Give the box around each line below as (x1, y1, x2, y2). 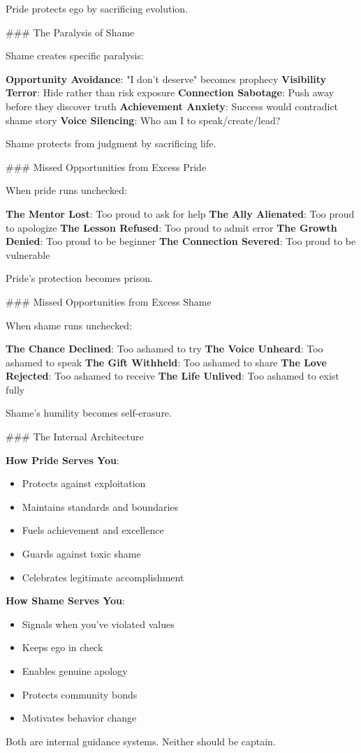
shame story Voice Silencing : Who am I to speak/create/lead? (6, 112, 281, 127)
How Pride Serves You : (6, 452, 119, 467)
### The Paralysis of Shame (6, 24, 135, 39)
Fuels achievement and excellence (22, 523, 164, 537)
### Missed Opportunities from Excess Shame (6, 294, 212, 308)
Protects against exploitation (22, 476, 146, 491)
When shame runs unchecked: (6, 318, 133, 332)
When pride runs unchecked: (6, 183, 128, 197)
